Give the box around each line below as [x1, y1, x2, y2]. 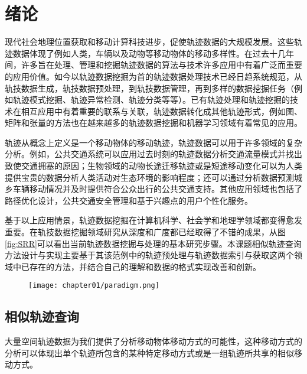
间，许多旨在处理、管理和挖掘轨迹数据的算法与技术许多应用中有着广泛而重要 [5, 58, 302, 71]
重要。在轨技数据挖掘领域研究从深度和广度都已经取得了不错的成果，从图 [5, 226, 286, 238]
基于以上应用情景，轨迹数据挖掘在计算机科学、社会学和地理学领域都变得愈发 [5, 214, 302, 226]
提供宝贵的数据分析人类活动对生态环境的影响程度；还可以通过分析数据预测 [5, 171, 294, 183]
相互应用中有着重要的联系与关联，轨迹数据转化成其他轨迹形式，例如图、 [21, 105, 302, 117]
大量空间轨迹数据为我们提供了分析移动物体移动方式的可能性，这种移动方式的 [5, 335, 302, 347]
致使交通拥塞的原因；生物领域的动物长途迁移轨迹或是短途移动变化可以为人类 [5, 160, 302, 172]
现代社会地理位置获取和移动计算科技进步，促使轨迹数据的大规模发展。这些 [5, 35, 294, 48]
